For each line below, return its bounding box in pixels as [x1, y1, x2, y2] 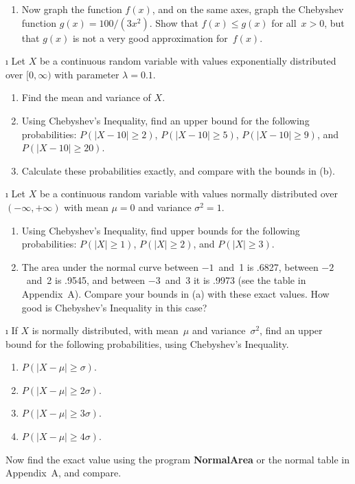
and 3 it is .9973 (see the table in [165, 273, 306, 287]
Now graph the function [21, 2, 122, 16]
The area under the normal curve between [21, 259, 198, 274]
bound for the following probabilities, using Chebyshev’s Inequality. [5, 336, 289, 351]
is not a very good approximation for [72, 30, 228, 45]
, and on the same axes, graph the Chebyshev [152, 2, 344, 16]
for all [271, 15, 297, 30]
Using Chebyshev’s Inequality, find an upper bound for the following [21, 113, 310, 127]
